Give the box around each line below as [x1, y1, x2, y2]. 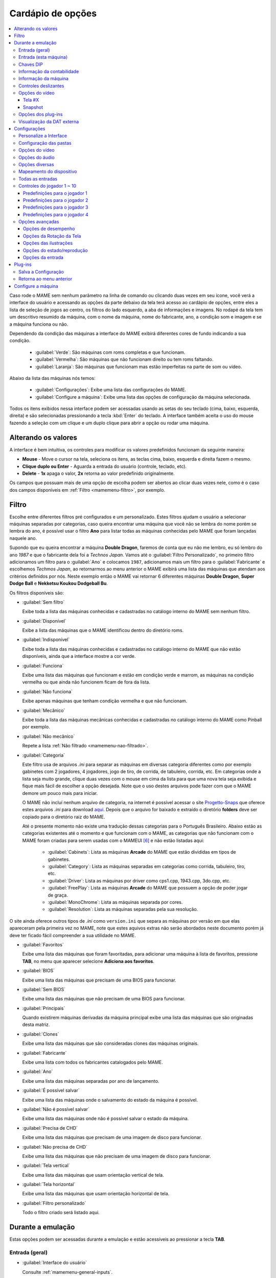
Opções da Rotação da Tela [23, 233, 81, 239]
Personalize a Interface [18, 133, 67, 139]
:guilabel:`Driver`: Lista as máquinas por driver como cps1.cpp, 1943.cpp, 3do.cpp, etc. [48, 877, 231, 884]
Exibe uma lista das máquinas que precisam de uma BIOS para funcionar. [22, 977, 176, 983]
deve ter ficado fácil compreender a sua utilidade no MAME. [9, 932, 136, 938]
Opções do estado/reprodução [23, 247, 88, 253]
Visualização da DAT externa [18, 118, 79, 125]
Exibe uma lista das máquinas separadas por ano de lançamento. [22, 1078, 159, 1084]
